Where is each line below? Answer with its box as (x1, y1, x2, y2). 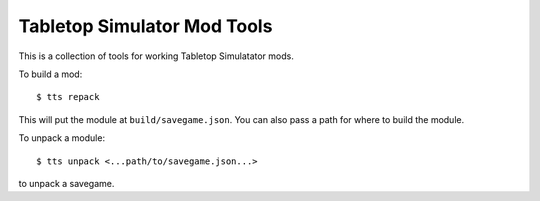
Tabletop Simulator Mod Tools (18, 15, 273, 37)
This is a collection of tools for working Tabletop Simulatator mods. (18, 50, 294, 62)
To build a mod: (18, 68, 83, 80)
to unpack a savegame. (18, 177, 115, 189)
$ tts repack (36, 91, 100, 103)
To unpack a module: (18, 132, 105, 144)
